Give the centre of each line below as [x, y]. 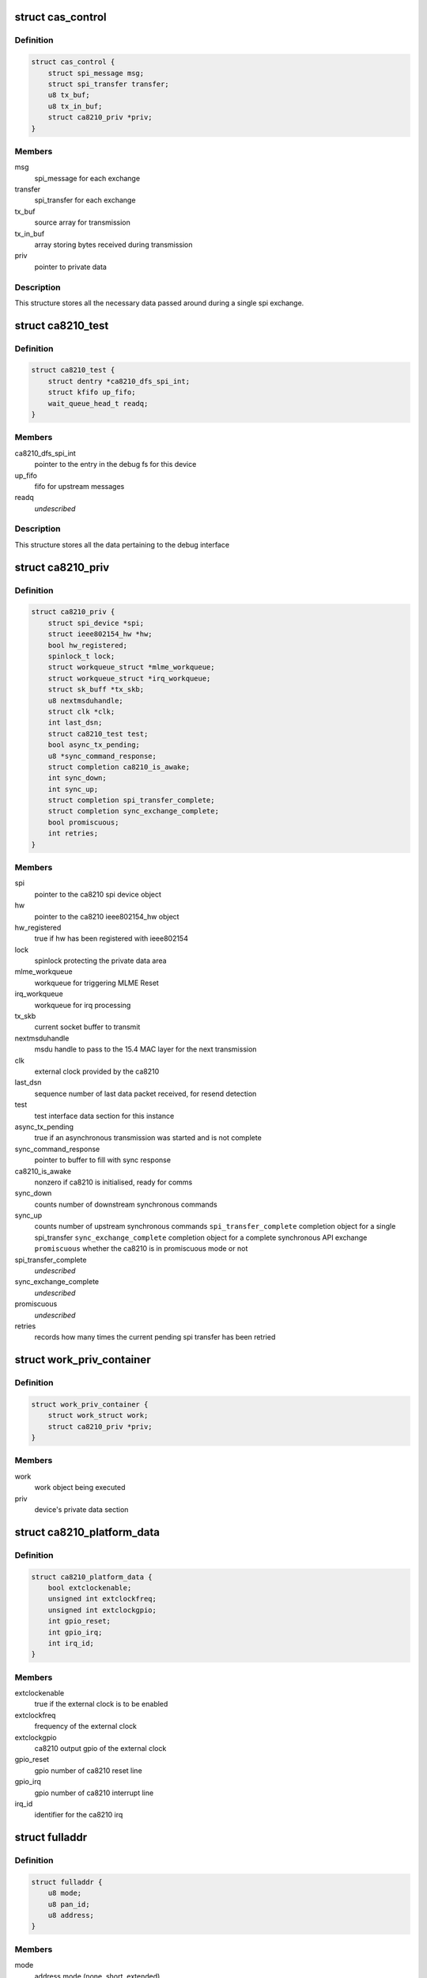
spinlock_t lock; [81, 656]
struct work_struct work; [98, 1415]
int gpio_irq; [75, 1632]
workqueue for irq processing [83, 1005]
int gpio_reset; [79, 1621]
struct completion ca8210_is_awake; [119, 767]
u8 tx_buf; [69, 95]
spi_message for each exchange [87, 178]
